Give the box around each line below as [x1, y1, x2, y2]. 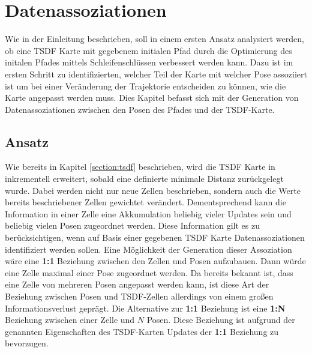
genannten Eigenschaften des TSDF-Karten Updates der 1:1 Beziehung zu [5, 325, 279, 337]
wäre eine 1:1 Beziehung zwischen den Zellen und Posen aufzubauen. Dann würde [5, 255, 306, 267]
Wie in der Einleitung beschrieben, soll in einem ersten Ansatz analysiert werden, [5, 32, 304, 45]
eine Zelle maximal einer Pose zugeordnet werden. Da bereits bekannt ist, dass [5, 266, 293, 279]
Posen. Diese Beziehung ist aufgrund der [146, 313, 295, 326]
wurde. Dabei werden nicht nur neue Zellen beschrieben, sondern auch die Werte [5, 184, 301, 196]
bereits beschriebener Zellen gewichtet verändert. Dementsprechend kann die [5, 196, 286, 208]
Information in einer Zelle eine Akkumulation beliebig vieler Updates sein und [5, 207, 292, 220]
